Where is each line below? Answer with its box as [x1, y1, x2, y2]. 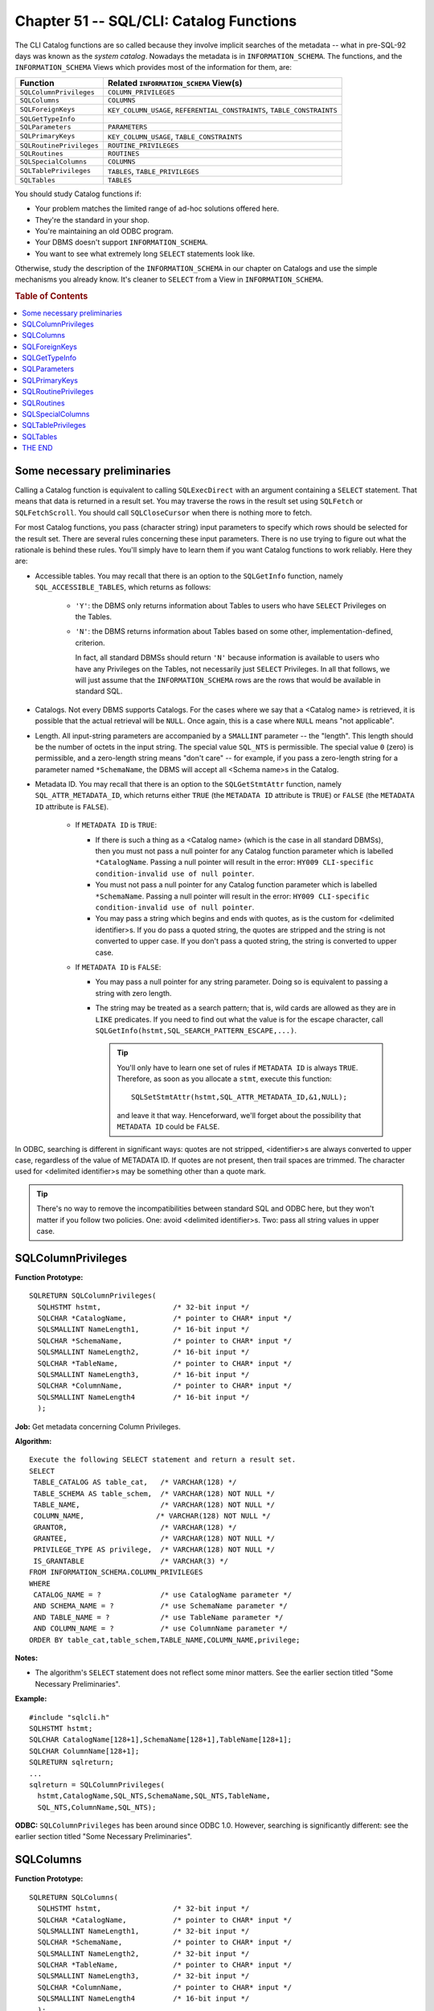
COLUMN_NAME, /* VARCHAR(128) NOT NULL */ [33, 1511, 271, 1520]
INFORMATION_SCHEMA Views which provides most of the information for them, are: [14, 63, 293, 72]
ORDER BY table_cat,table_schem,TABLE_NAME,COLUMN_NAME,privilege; [29, 1635, 301, 1644]
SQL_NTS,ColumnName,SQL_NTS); [37, 1803, 157, 1812]
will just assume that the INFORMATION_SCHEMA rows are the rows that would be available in [75, 675, 381, 685]
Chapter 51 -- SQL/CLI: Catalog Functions [14, 12, 297, 30]
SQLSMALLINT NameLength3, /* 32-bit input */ [37, 1972, 250, 1980]
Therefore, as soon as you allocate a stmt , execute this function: [117, 1074, 333, 1084]
